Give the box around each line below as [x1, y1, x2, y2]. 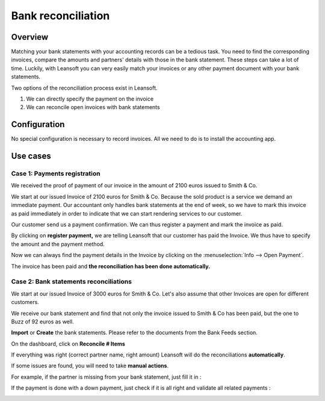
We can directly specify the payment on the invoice [26, 95, 153, 102]
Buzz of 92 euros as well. [11, 318, 75, 325]
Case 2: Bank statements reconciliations [11, 278, 132, 286]
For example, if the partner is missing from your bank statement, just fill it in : [11, 373, 202, 381]
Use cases [11, 151, 51, 161]
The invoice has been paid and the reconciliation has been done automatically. [11, 263, 211, 270]
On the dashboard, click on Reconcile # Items [11, 340, 126, 347]
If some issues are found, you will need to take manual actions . [11, 362, 169, 370]
